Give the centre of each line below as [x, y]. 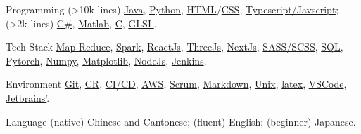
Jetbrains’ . [28, 97]
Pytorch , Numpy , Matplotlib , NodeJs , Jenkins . [106, 60]
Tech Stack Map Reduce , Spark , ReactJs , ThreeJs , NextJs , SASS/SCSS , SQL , [175, 47]
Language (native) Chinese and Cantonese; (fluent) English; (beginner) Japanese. [181, 121]
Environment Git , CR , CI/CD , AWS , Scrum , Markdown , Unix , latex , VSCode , [176, 84]
